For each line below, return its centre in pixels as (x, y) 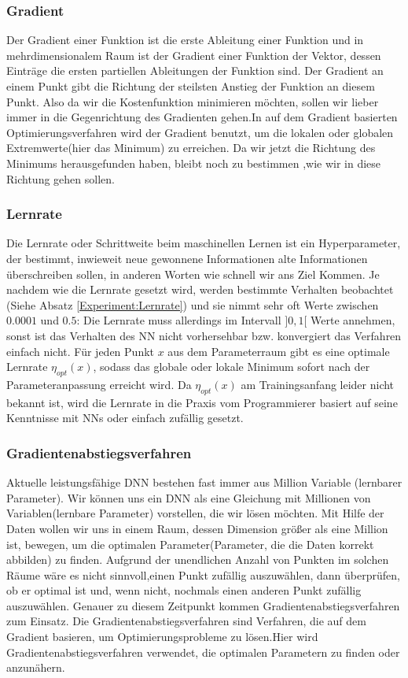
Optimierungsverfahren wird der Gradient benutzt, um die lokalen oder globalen (200, 132)
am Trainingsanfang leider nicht (318, 384)
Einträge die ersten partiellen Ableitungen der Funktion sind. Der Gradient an (195, 70)
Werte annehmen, (353, 320)
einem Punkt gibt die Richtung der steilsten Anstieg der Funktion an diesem (191, 86)
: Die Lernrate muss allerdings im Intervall (179, 320)
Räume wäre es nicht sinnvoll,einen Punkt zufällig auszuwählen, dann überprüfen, (203, 574)
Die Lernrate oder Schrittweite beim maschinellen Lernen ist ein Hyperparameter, (204, 243)
